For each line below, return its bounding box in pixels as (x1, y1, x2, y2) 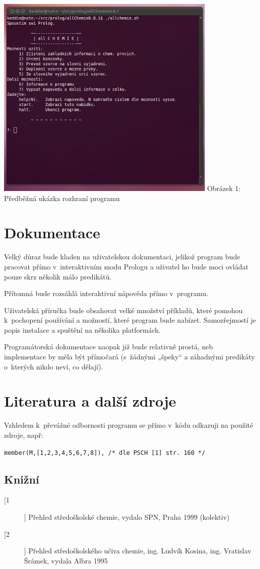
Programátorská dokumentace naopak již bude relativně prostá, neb (4, 341, 213, 352)
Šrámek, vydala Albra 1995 (24, 555, 108, 565)
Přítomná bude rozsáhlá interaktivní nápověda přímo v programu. (4, 288, 208, 299)
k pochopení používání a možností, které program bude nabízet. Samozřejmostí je (4, 315, 256, 325)
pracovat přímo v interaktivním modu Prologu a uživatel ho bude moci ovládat (4, 261, 248, 271)
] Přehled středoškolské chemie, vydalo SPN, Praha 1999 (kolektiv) (24, 512, 230, 522)
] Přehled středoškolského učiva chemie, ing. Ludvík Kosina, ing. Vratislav (24, 545, 251, 556)
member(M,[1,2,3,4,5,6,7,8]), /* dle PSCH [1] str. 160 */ (4, 449, 205, 456)
